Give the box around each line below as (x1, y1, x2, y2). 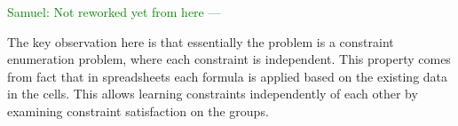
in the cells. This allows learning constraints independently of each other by (7, 84, 418, 103)
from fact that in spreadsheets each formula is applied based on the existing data (7, 67, 448, 85)
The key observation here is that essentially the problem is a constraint (7, 32, 394, 51)
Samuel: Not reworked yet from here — (7, 3, 221, 20)
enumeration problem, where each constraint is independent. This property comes (7, 50, 451, 68)
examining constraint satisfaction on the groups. (7, 101, 269, 120)
